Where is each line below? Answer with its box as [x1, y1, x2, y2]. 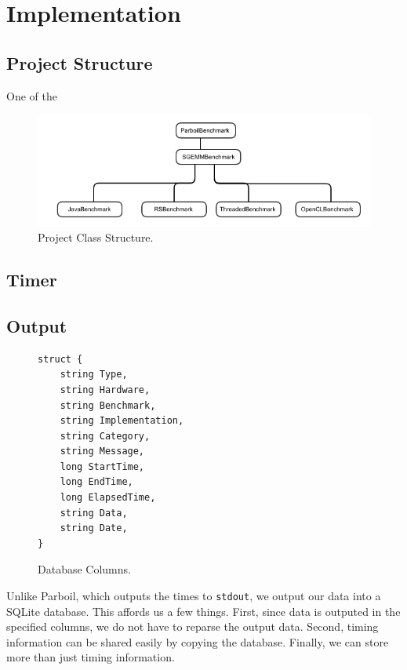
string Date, [60, 523, 128, 534]
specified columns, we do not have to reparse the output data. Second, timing [6, 618, 379, 635]
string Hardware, [60, 384, 151, 395]
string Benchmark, [60, 399, 156, 411]
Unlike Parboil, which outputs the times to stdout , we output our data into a [6, 588, 381, 604]
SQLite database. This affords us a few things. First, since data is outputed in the [6, 603, 401, 619]
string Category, [60, 430, 151, 442]
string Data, [60, 507, 128, 519]
